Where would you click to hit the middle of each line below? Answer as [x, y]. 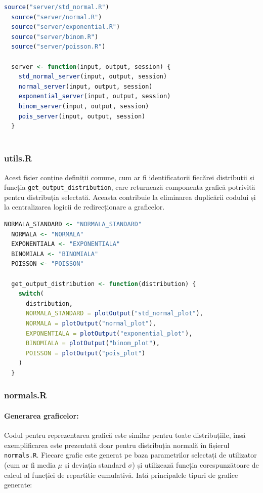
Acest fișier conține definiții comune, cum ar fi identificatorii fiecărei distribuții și [129, 177]
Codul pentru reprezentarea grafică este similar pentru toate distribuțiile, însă [125, 435]
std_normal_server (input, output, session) [93, 77]
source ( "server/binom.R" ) [55, 37]
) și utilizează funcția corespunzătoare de [195, 464]
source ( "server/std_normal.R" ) [57, 7]
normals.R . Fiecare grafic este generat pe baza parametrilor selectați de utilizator [130, 455]
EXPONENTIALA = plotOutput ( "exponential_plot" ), [109, 333]
